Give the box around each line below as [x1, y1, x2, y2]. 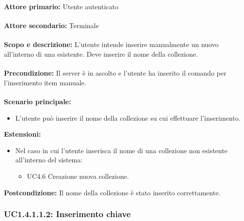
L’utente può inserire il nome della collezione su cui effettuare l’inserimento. [15, 112, 241, 123]
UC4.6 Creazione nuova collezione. [27, 171, 129, 181]
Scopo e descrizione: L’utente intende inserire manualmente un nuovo [4, 39, 219, 49]
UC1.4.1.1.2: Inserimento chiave [4, 208, 131, 220]
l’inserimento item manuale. [4, 77, 86, 87]
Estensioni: [4, 129, 41, 139]
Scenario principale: [4, 96, 71, 106]
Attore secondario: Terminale [4, 20, 99, 31]
